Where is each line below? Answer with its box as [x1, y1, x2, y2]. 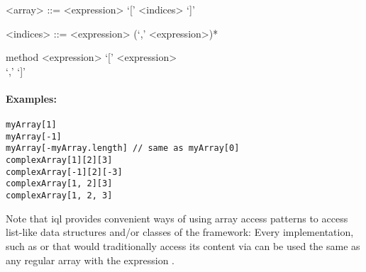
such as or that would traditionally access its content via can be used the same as [6, 238, 360, 253]
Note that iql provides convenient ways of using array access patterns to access [6, 210, 348, 225]
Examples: [6, 91, 57, 106]
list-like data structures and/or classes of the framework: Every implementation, [6, 225, 354, 239]
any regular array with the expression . [6, 252, 174, 267]
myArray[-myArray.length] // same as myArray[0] [6, 143, 240, 154]
